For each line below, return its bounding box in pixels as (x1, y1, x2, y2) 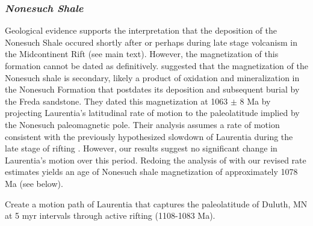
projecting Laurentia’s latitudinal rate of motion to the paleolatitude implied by (5, 106, 300, 119)
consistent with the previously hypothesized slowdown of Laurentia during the (5, 130, 293, 142)
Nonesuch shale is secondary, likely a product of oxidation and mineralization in (5, 71, 300, 84)
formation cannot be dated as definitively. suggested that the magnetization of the (5, 60, 308, 72)
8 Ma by (240, 94, 271, 107)
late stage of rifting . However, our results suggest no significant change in (5, 142, 277, 154)
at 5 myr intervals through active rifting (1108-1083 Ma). (5, 209, 215, 222)
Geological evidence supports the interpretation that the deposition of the (5, 24, 277, 37)
